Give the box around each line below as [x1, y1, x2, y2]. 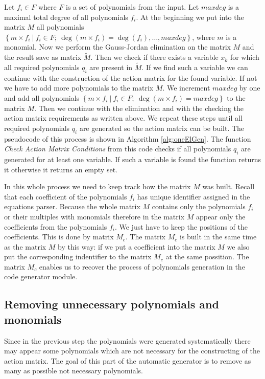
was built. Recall [202, 181, 255, 192]
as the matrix [4, 241, 46, 252]
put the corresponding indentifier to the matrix [4, 251, 152, 262]
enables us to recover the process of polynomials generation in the [39, 261, 245, 272]
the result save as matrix [4, 52, 82, 62]
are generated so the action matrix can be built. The [79, 122, 245, 133]
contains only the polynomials [152, 201, 246, 212]
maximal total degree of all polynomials [4, 11, 128, 22]
